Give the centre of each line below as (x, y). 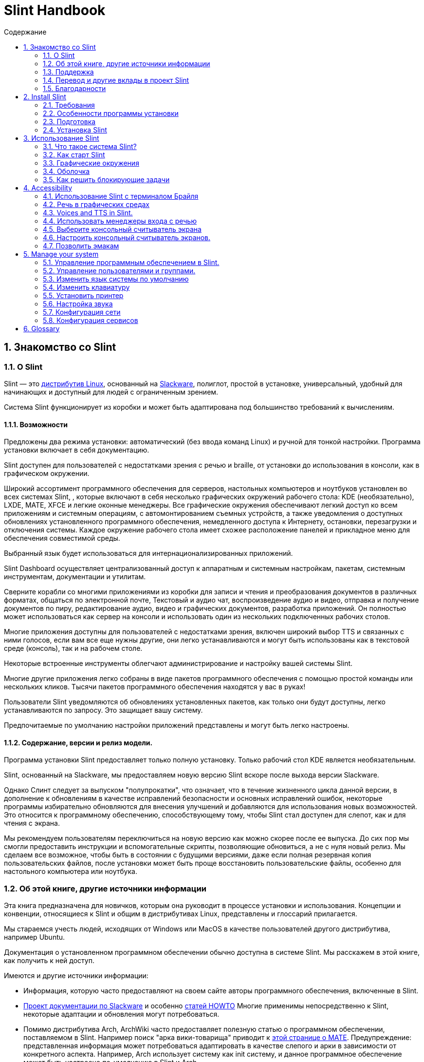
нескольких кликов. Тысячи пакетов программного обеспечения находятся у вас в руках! (155, 687)
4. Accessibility (48, 188)
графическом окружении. (47, 474)
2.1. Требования (69, 105)
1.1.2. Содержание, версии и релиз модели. (78, 742)
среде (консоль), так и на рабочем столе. (73, 648)
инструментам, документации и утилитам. (75, 577)
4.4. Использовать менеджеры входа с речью (120, 221)
